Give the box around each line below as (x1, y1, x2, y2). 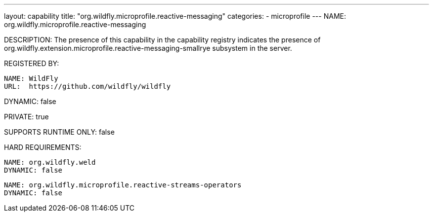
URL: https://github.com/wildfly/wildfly (4, 82, 171, 90)
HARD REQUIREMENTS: (4, 143, 82, 151)
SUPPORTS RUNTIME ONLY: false (4, 128, 115, 136)
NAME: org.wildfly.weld (4, 158, 96, 166)
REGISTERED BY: (4, 59, 59, 68)
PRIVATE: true (4, 112, 49, 121)
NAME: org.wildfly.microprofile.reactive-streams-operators (4, 181, 242, 189)
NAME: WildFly (4, 74, 58, 82)
